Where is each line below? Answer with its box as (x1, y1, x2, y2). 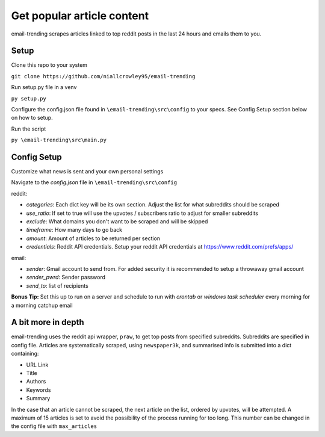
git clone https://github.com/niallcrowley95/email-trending (11, 73, 196, 79)
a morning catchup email (11, 302, 73, 309)
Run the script (11, 125, 46, 132)
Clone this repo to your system (11, 61, 87, 69)
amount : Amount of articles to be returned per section (26, 235, 161, 242)
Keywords (26, 386, 51, 394)
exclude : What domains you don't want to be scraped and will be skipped (26, 218, 208, 225)
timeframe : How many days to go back (26, 226, 123, 234)
